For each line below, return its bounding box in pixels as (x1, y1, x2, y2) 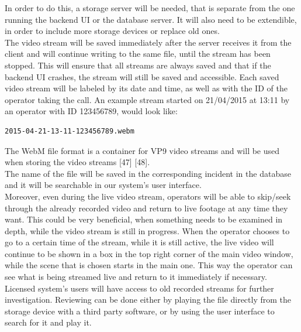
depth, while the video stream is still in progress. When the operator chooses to (5, 224, 290, 237)
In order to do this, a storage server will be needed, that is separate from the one (5, 2, 295, 13)
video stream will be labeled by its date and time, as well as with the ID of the (5, 82, 288, 94)
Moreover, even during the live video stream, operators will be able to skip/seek (5, 190, 291, 202)
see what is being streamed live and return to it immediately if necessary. (5, 271, 267, 283)
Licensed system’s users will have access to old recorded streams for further (5, 282, 274, 294)
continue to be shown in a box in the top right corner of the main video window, (5, 247, 293, 259)
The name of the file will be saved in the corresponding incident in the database (5, 167, 291, 179)
